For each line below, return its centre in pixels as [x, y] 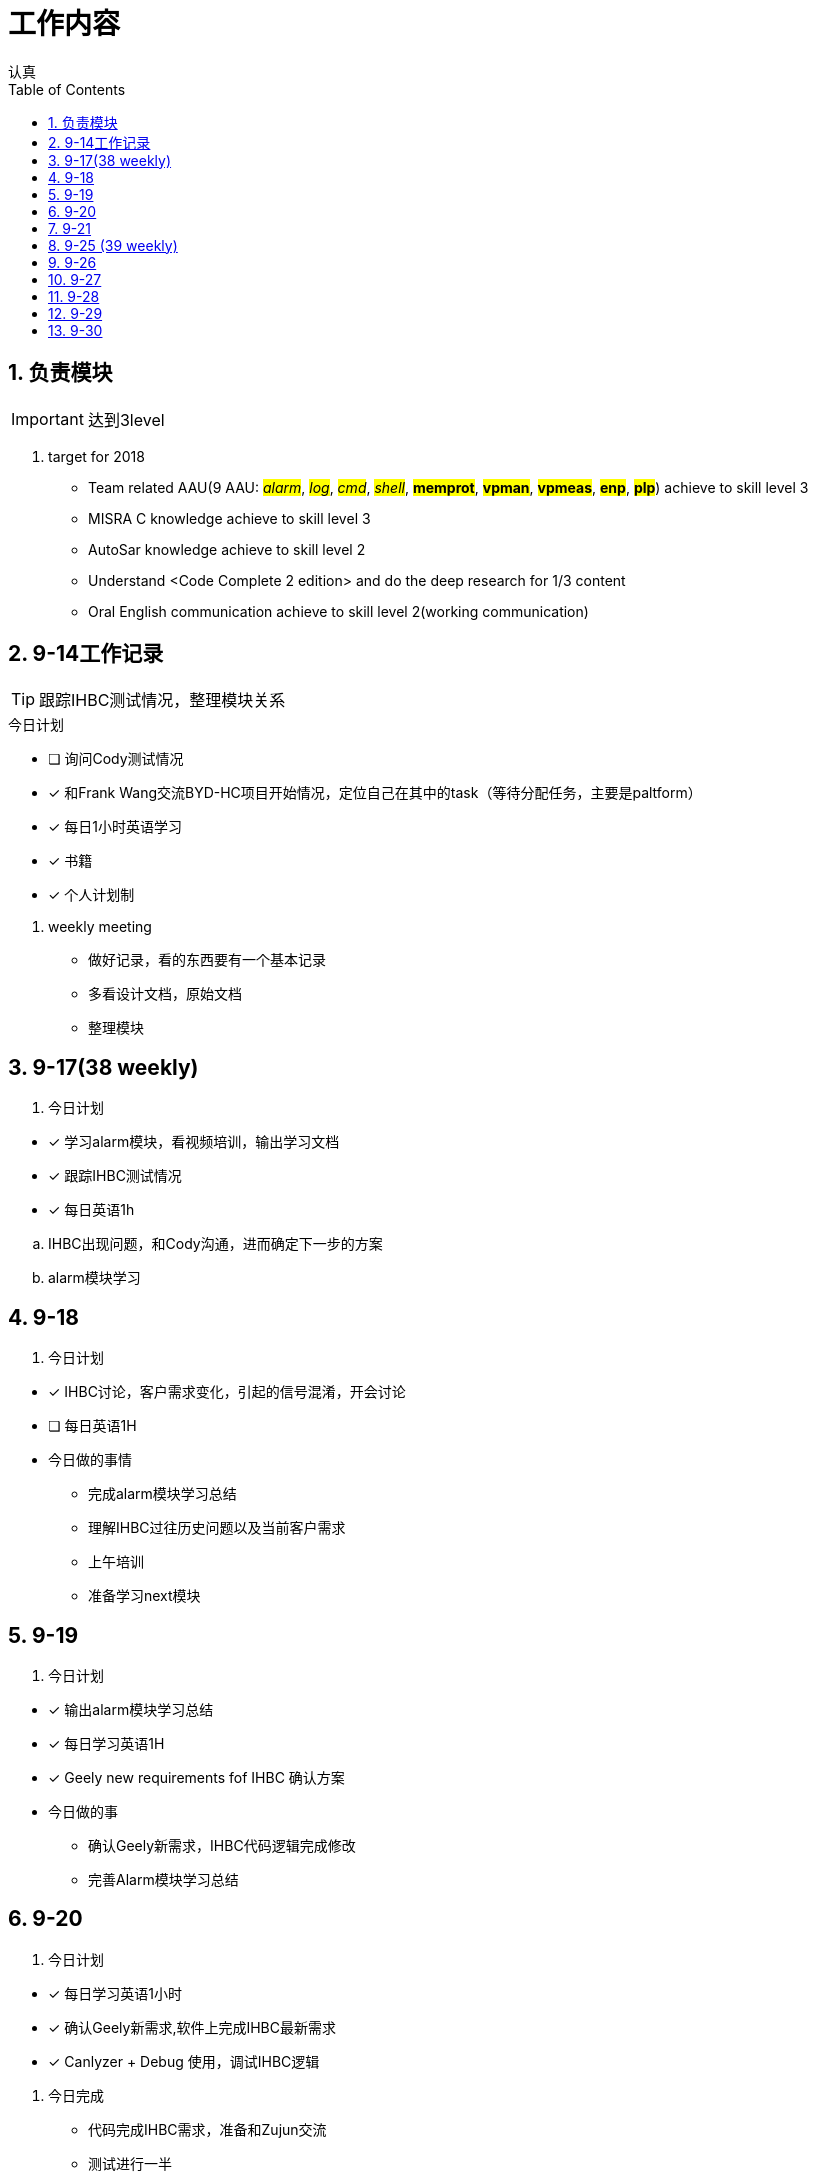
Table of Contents [67, 89]
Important [47, 418]
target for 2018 [96, 456]
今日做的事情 [90, 1460]
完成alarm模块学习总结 [162, 1494]
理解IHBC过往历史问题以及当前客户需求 [217, 1528]
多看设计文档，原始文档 [165, 994]
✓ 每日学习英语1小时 [115, 1993]
